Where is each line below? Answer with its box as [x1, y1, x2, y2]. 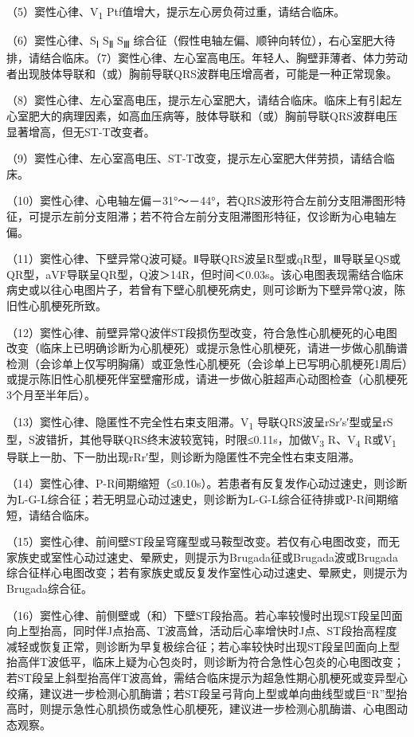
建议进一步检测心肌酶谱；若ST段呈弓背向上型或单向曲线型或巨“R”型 [39, 684, 396, 701]
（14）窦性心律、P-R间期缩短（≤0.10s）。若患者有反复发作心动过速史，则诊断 [6, 475, 408, 492]
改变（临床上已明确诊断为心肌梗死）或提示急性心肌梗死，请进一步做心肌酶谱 [6, 339, 408, 356]
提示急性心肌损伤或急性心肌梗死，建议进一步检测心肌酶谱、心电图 [50, 700, 396, 717]
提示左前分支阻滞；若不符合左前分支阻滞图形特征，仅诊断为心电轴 [39, 208, 385, 224]
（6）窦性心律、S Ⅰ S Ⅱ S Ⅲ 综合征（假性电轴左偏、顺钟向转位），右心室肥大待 [6, 32, 396, 50]
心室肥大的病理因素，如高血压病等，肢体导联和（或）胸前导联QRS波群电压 [6, 108, 397, 124]
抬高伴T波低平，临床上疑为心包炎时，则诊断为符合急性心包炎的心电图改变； [6, 653, 405, 670]
